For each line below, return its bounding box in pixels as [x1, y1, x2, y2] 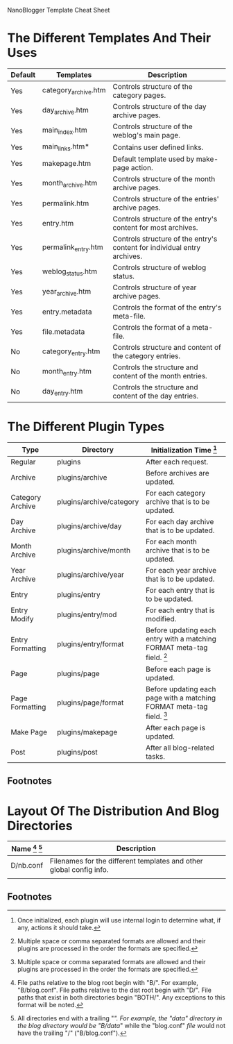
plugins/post [56, 748, 98, 757]
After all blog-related [145, 743, 215, 752]
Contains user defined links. [112, 142, 204, 152]
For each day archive [145, 517, 214, 527]
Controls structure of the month [112, 174, 216, 184]
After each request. [145, 457, 209, 467]
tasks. [145, 752, 165, 761]
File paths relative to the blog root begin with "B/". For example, [17, 978, 199, 986]
